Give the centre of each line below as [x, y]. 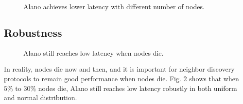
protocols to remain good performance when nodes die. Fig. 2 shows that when [121, 78]
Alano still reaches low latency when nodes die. [94, 52]
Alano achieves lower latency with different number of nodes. [114, 6]
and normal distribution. [41, 97]
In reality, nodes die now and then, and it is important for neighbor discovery [119, 69]
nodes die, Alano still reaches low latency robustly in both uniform [138, 88]
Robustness [33, 32]
